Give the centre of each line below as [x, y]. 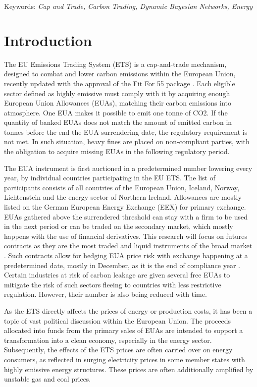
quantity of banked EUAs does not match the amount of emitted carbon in [118, 122]
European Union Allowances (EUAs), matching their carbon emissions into [118, 103]
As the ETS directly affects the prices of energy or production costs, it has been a [128, 310]
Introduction [48, 40]
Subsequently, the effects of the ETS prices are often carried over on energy [118, 350]
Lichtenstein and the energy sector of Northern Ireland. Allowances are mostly [123, 197]
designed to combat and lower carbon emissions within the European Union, [120, 74]
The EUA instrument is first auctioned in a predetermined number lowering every [128, 168]
